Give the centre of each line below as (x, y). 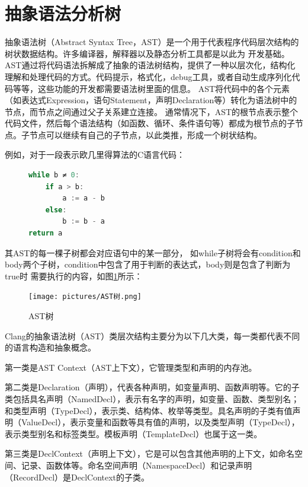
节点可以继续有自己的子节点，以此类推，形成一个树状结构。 (145, 134)
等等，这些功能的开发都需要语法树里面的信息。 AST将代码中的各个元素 (151, 88)
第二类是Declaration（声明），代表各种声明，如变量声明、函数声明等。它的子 (152, 387)
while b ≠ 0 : (54, 175)
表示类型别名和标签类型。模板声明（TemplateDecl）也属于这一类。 (134, 433)
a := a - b (84, 198)
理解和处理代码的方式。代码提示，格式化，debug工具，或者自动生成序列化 (148, 76)
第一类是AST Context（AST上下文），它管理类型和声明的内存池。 (131, 367)
